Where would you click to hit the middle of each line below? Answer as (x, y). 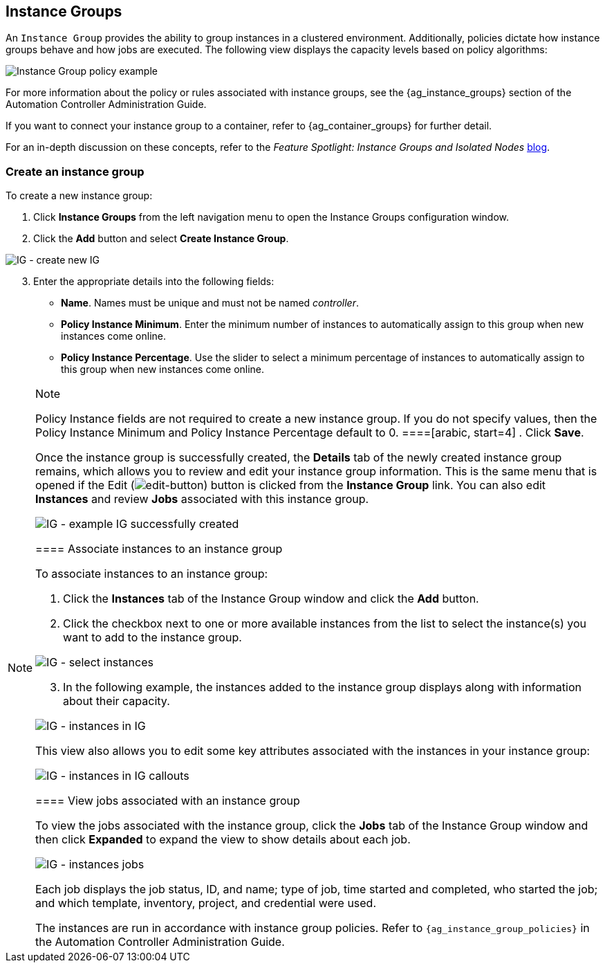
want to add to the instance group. (152, 638)
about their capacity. (117, 701)
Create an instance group (75, 171)
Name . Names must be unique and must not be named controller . (210, 303)
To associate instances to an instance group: (152, 574)
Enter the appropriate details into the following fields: (154, 282)
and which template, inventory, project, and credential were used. (206, 903)
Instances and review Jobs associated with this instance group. (202, 499)
